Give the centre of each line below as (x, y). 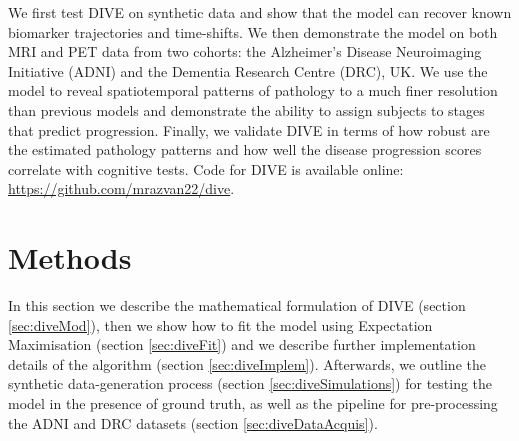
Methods (70, 257)
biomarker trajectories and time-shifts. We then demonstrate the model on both (253, 31)
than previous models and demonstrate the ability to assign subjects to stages (246, 109)
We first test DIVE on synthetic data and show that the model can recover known (260, 12)
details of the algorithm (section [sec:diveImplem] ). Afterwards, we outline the (247, 363)
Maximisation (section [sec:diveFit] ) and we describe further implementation (242, 344)
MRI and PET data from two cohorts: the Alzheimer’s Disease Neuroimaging (245, 51)
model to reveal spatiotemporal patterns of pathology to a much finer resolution (253, 90)
